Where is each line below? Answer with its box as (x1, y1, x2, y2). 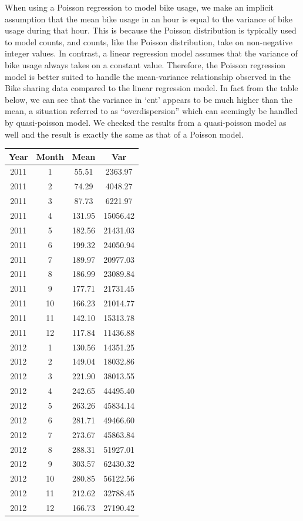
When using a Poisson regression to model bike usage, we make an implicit (5, 1, 274, 13)
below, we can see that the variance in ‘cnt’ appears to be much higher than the (5, 93, 292, 105)
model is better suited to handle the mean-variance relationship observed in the (5, 70, 291, 82)
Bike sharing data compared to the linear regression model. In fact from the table (5, 82, 298, 94)
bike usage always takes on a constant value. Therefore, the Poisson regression (5, 58, 286, 71)
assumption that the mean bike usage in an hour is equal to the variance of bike (5, 12, 292, 25)
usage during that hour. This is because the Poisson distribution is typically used (5, 24, 297, 36)
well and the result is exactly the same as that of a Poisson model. (5, 128, 244, 140)
